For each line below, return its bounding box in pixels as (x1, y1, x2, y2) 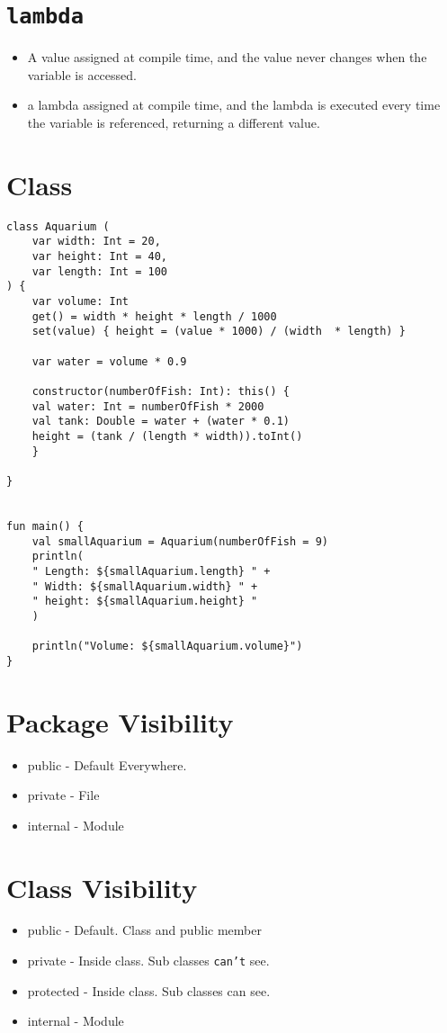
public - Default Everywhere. (27, 755, 187, 774)
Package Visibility (6, 703, 234, 740)
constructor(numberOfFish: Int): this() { (31, 384, 290, 398)
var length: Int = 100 (31, 265, 167, 278)
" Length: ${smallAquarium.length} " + (31, 564, 271, 578)
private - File (27, 786, 100, 804)
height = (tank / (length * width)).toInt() (31, 429, 303, 443)
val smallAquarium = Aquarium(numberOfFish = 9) (31, 534, 328, 548)
